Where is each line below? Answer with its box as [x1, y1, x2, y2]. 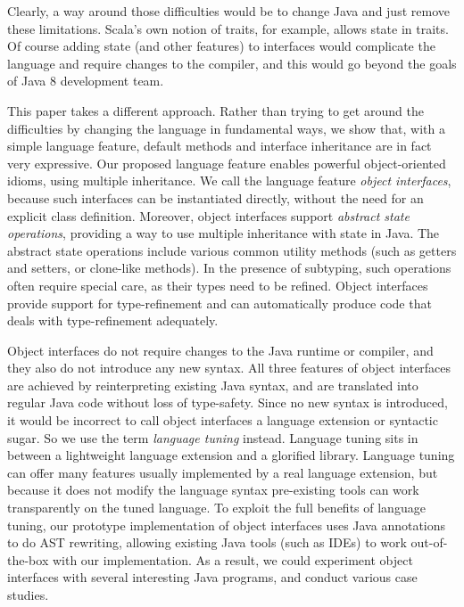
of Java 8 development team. [7, 71, 164, 90]
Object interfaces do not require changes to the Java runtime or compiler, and [7, 340, 434, 359]
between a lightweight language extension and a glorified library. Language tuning [7, 446, 455, 464]
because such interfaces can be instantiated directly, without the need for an [7, 188, 424, 207]
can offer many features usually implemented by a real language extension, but [7, 463, 438, 481]
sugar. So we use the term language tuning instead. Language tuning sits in [7, 428, 418, 447]
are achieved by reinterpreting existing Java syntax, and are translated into [7, 375, 418, 394]
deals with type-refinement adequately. [7, 311, 219, 330]
